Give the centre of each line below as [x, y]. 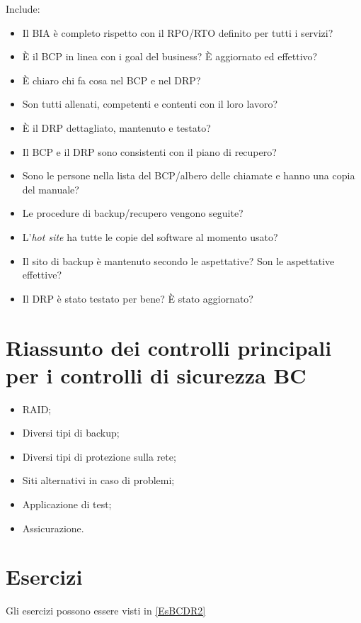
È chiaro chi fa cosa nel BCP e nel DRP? [111, 80]
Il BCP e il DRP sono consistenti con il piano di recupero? [149, 151]
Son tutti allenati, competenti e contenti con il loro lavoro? [150, 104]
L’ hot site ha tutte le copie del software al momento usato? [150, 236]
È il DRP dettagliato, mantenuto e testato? [116, 127]
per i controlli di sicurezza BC [156, 375]
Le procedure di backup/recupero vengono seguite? [133, 213]
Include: [23, 9]
